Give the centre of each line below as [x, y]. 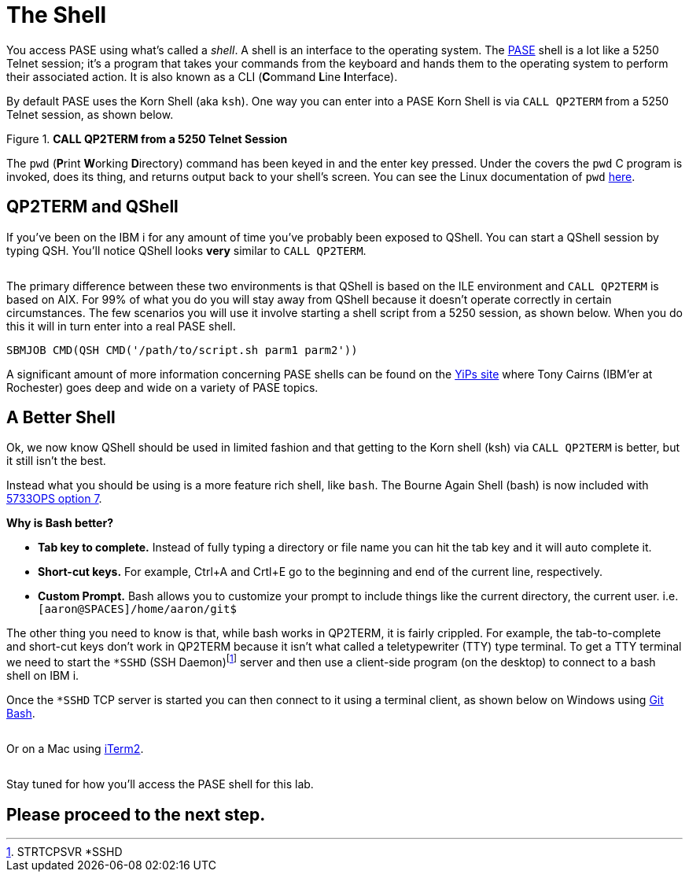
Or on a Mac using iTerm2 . [75, 749]
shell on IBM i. [43, 676]
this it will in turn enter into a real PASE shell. [121, 326]
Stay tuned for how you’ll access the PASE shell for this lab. [160, 784]
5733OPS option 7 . [54, 499]
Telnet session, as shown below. [90, 114]
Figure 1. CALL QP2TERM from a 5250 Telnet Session [147, 138]
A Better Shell [61, 418]
